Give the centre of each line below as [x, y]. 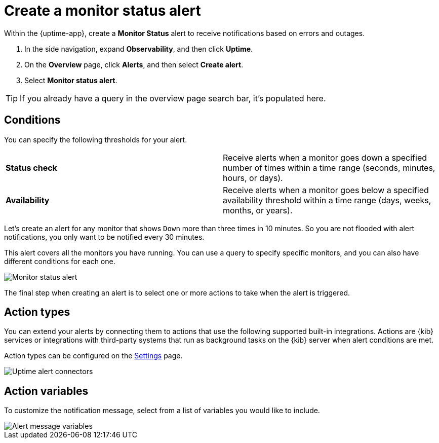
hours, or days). [253, 178]
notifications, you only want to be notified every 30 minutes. [104, 237]
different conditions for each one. [60, 261]
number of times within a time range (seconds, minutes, [329, 168]
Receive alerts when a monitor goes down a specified [325, 157]
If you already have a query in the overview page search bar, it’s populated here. [173, 98]
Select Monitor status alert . [71, 80]
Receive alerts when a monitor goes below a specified [326, 190]
